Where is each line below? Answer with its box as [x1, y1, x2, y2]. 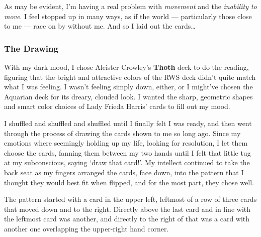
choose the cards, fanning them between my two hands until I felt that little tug [4, 147, 251, 158]
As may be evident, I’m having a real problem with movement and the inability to [4, 1, 257, 11]
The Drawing [4, 42, 58, 54]
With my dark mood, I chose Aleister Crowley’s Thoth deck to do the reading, [4, 62, 249, 72]
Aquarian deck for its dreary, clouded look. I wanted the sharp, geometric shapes [4, 91, 253, 101]
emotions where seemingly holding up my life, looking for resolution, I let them [4, 138, 248, 148]
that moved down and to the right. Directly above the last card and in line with [4, 203, 251, 214]
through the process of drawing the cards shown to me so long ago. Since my [4, 128, 241, 138]
